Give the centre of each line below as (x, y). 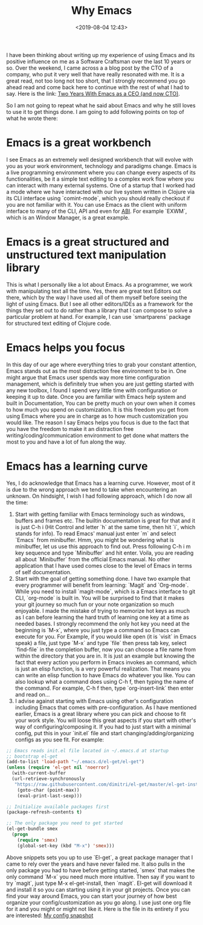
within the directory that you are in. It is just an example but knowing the (105, 656)
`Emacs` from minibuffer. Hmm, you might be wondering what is (94, 539)
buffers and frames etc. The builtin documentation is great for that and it (105, 520)
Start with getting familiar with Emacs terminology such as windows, (100, 514)
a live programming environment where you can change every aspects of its (101, 172)
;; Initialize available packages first (58, 807)
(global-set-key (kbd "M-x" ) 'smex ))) (66, 846)
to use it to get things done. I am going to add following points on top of (95, 112)
